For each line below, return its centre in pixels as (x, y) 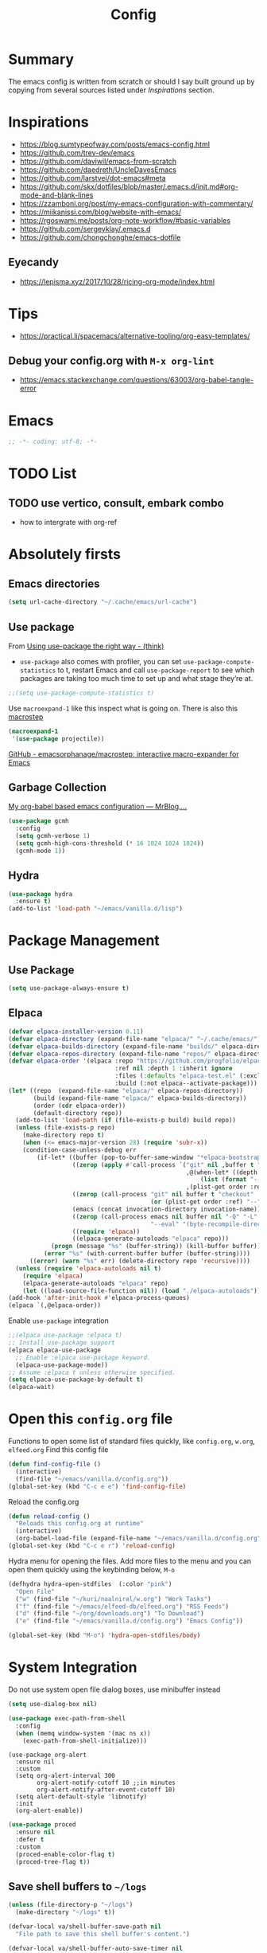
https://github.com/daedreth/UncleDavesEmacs (98, 170)
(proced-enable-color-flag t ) (65, 1854)
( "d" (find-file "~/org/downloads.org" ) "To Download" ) (110, 1614)
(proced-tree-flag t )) (53, 1861)
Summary (41, 59)
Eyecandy (34, 262)
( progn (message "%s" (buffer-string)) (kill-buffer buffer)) (156, 1247)
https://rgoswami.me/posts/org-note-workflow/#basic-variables (125, 220)
